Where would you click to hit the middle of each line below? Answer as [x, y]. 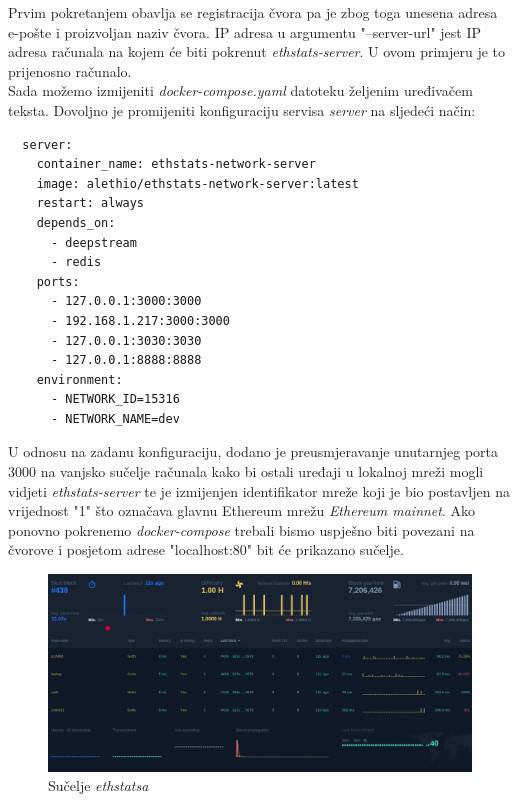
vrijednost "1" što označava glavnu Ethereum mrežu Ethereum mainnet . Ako [242, 510]
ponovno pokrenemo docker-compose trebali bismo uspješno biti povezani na [241, 529]
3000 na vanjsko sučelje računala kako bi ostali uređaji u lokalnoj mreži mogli [246, 471]
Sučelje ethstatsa [98, 785]
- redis [76, 262]
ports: [58, 281]
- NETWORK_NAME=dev [115, 418]
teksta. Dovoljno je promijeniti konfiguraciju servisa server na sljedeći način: [242, 109]
